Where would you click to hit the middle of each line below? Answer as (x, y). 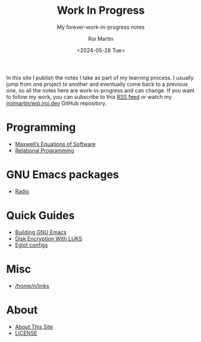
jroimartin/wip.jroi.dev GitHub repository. (56, 103)
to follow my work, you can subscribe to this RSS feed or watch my (89, 97)
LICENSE (26, 333)
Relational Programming (44, 150)
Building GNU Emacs (41, 232)
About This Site (34, 326)
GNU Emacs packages (63, 175)
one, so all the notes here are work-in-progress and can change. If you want (100, 90)
